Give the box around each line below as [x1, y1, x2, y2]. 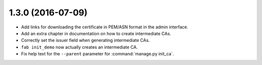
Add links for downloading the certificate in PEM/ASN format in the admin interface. [21, 24, 189, 30]
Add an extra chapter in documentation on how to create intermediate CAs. [21, 30, 171, 36]
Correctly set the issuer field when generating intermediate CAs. [21, 38, 150, 43]
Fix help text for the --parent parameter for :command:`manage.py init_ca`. [21, 51, 174, 57]
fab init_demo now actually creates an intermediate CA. [21, 44, 138, 50]
